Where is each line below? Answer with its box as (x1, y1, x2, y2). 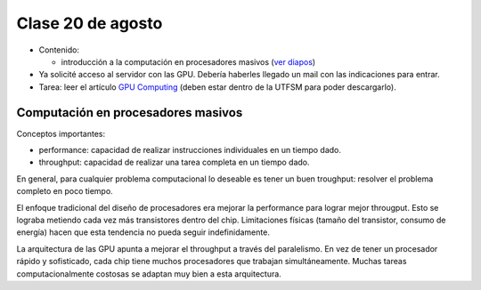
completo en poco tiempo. (16, 186, 113, 197)
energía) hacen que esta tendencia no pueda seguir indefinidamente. (16, 227, 271, 238)
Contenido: (38, 44, 80, 55)
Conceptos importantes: (16, 128, 106, 139)
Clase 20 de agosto (16, 13, 163, 33)
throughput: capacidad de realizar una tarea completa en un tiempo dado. (38, 157, 311, 168)
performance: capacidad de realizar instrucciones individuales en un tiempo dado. (38, 145, 342, 156)
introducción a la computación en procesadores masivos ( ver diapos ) (61, 56, 316, 67)
